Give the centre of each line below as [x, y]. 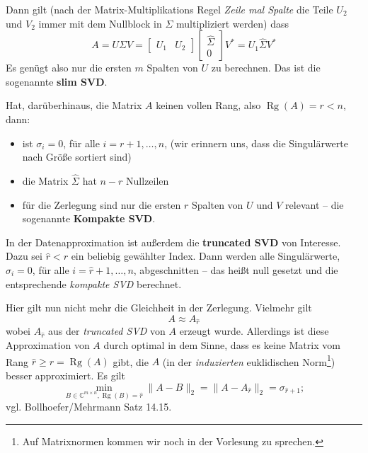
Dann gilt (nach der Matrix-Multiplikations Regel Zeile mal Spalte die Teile [169, 9]
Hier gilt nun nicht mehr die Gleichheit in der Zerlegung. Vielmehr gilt [159, 308]
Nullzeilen [148, 180]
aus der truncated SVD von [107, 331]
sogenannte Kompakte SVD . [89, 218]
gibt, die [131, 361]
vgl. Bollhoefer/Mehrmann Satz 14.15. [89, 407]
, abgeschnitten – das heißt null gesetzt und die [236, 269]
